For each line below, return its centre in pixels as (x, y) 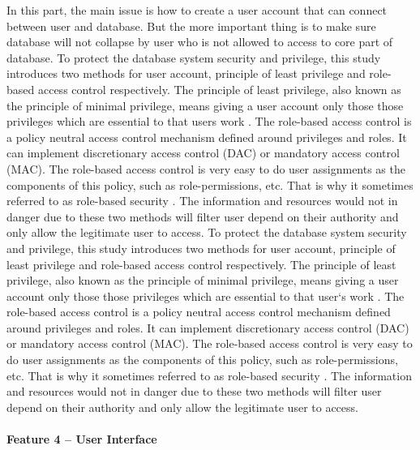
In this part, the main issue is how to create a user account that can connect (197, 10)
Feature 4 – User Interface (82, 439)
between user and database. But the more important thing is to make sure (191, 26)
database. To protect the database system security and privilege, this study (194, 57)
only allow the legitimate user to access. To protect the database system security (207, 232)
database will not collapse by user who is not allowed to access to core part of (200, 42)
